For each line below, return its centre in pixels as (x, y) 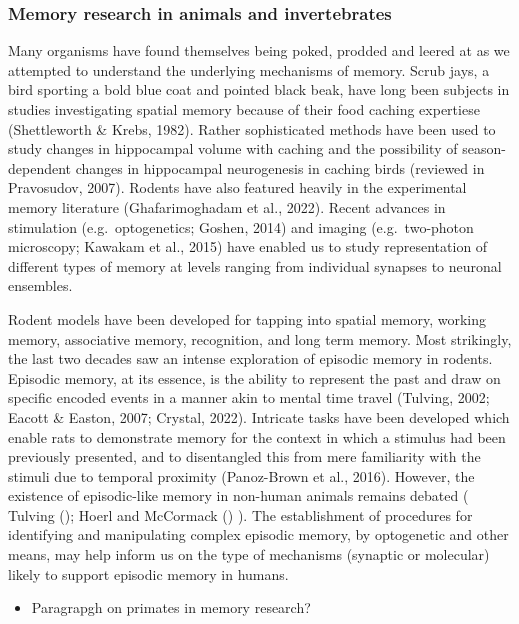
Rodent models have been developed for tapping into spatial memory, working (247, 318)
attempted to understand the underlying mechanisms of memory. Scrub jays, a (249, 69)
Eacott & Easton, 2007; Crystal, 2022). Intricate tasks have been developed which (259, 416)
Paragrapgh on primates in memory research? (171, 607)
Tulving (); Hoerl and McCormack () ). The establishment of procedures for (240, 514)
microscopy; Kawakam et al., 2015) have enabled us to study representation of (248, 246)
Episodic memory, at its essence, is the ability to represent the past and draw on (254, 377)
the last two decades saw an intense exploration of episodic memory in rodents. (250, 358)
